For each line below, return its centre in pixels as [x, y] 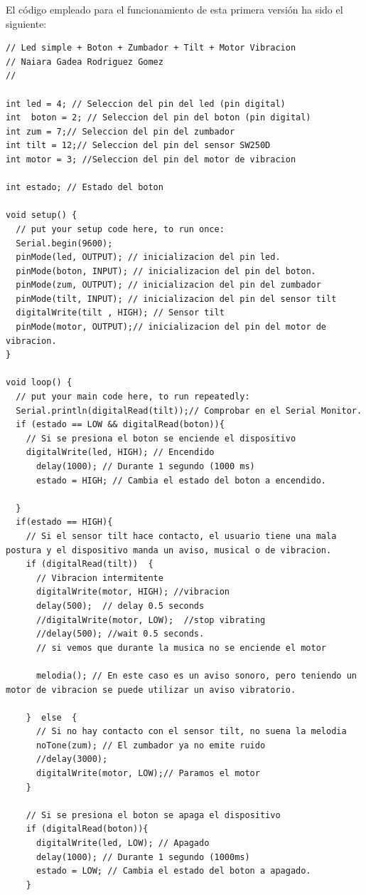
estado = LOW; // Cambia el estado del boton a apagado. [173, 871]
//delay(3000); [72, 759]
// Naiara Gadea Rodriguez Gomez [85, 62]
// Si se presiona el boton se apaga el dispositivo [153, 815]
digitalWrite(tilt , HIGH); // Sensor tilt [120, 313]
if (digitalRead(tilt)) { [90, 564]
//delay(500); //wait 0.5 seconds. [120, 634]
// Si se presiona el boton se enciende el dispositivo [161, 438]
